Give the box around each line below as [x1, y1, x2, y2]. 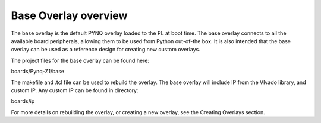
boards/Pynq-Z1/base [11, 68, 65, 75]
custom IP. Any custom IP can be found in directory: [11, 86, 139, 94]
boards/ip [11, 98, 35, 105]
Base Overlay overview [11, 9, 128, 22]
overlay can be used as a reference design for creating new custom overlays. [11, 46, 200, 53]
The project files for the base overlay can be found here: [11, 57, 150, 64]
